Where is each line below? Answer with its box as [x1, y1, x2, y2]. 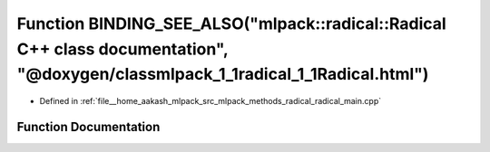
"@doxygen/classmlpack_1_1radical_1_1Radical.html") [16, 64, 429, 85]
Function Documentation [16, 119, 161, 135]
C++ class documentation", [16, 39, 229, 59]
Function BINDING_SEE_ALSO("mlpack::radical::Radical [16, 14, 446, 33]
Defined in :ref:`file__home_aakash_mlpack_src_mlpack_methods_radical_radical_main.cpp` [39, 96, 381, 107]
